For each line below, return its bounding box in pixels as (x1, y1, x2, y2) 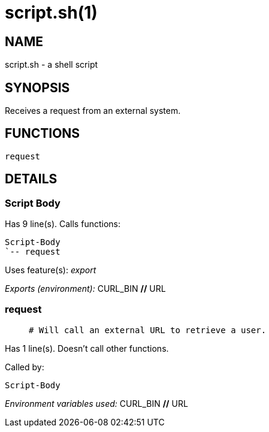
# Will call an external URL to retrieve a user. (29, 325, 267, 335)
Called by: (5, 361, 44, 372)
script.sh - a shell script (5, 59, 98, 70)
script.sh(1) (5, 2, 98, 23)
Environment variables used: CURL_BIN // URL (5, 398, 188, 409)
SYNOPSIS (5, 80, 70, 95)
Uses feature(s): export (5, 265, 96, 276)
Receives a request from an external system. (5, 105, 181, 116)
